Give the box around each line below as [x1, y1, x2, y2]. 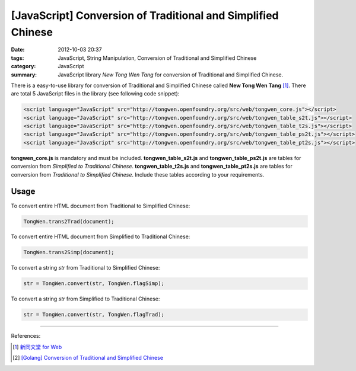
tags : [11, 54, 24, 62]
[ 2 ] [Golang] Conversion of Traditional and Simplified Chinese [12, 354, 163, 362]
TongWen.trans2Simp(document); [23, 249, 115, 256]
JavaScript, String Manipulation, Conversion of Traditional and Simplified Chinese [58, 54, 257, 62]
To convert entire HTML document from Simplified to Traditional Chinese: [11, 233, 190, 240]
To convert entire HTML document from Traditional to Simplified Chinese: [11, 202, 190, 209]
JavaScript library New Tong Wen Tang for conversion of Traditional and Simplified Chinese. [58, 71, 284, 78]
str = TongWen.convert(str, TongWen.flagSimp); [23, 280, 164, 287]
